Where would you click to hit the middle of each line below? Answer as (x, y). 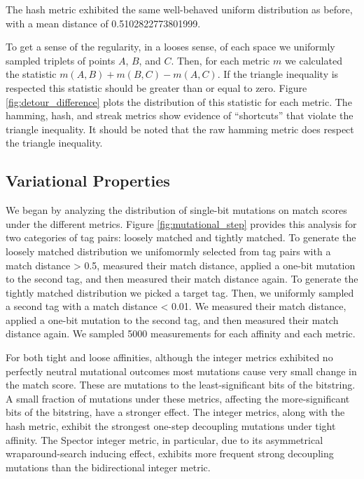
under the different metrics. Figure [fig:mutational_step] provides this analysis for (181, 223)
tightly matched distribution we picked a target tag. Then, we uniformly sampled (180, 292)
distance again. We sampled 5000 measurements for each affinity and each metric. (181, 333)
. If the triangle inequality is (278, 74)
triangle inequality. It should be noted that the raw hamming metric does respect (180, 129)
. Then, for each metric (220, 60)
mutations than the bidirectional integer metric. (108, 467)
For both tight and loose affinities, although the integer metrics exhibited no (169, 357)
